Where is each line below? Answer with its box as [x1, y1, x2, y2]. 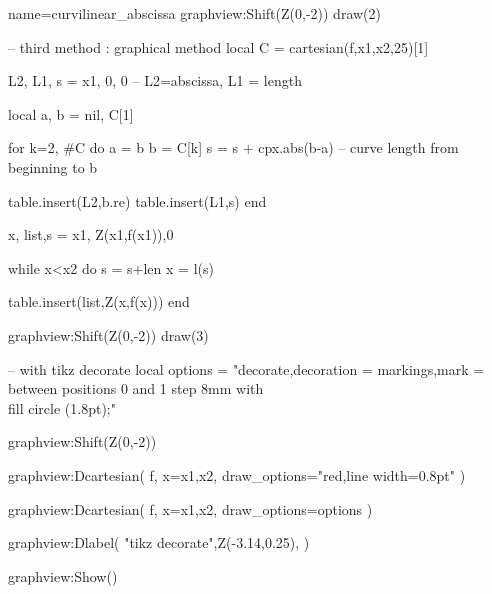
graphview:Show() [8, 565, 118, 586]
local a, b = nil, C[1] [8, 103, 134, 124]
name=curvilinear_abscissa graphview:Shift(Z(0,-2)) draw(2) [8, 3, 381, 23]
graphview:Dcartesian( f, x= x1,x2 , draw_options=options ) [8, 498, 373, 519]
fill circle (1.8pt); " [8, 397, 116, 418]
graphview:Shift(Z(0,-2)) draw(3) [8, 324, 209, 345]
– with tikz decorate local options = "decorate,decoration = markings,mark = [8, 358, 485, 379]
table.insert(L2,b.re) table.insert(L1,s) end [8, 190, 267, 211]
